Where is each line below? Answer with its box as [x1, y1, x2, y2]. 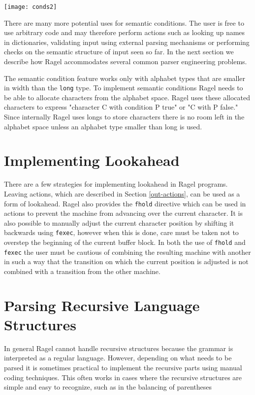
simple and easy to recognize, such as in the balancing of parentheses [4, 382, 212, 392]
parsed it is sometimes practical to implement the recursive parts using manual [4, 362, 242, 373]
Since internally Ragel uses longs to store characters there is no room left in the [4, 112, 245, 122]
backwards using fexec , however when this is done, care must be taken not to [4, 227, 239, 237]
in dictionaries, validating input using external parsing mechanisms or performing [4, 37, 250, 47]
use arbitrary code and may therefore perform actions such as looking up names [4, 27, 245, 38]
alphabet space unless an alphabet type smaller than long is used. [4, 121, 202, 131]
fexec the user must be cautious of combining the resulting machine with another [4, 246, 251, 257]
